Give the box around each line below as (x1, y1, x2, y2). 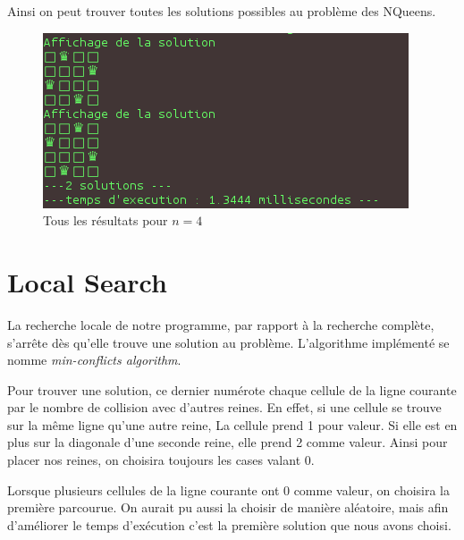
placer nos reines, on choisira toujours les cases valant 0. (7, 451, 315, 469)
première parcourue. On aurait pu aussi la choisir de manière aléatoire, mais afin (7, 498, 449, 517)
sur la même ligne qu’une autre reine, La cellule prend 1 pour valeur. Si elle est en (7, 415, 458, 434)
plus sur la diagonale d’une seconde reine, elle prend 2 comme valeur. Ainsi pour (7, 433, 448, 451)
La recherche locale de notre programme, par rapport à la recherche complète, (7, 315, 434, 333)
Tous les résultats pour (43, 211, 168, 230)
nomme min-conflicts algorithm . (7, 350, 181, 369)
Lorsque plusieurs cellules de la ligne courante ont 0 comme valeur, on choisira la (7, 480, 451, 499)
